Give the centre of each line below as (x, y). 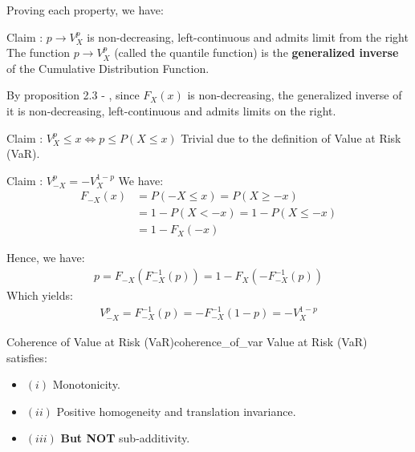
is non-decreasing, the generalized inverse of (295, 95)
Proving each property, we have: (85, 10)
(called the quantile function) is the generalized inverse (256, 52)
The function (38, 52)
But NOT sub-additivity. (125, 438)
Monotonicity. (86, 384)
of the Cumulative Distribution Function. (108, 68)
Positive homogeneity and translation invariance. (176, 411)
